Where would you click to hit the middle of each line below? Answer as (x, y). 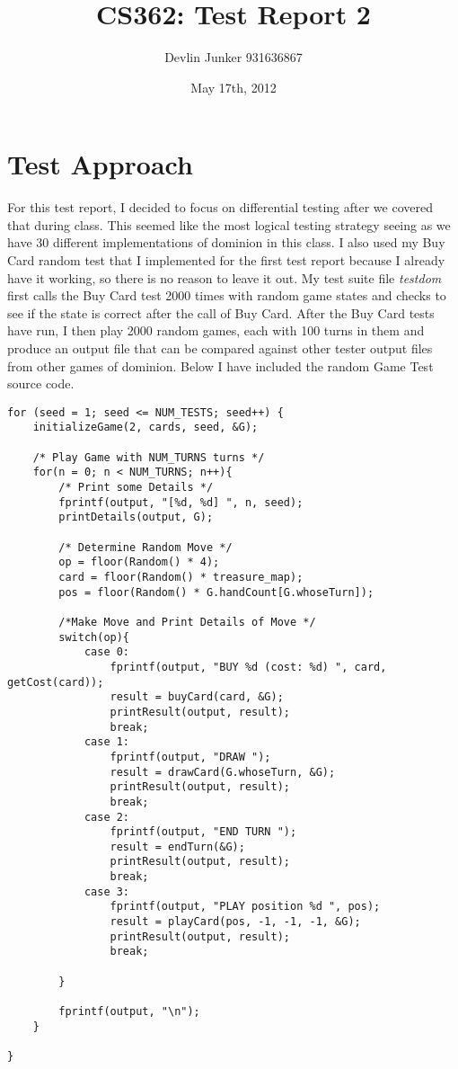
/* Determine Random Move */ (145, 547)
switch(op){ (94, 637)
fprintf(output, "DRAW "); (190, 757)
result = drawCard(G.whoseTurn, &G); (223, 772)
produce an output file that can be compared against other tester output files (220, 348)
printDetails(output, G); (136, 517)
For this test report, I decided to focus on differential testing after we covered (220, 207)
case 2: (107, 817)
